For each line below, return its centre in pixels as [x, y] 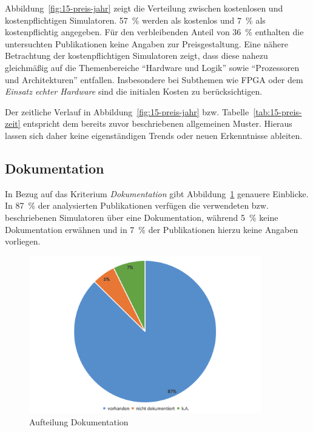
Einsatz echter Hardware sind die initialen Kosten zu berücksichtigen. [134, 91]
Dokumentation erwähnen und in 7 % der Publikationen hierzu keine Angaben [152, 229]
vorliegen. [23, 241]
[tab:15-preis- [278, 111]
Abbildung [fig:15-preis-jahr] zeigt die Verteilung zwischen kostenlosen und [144, 8]
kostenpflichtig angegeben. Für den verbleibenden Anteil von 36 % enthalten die [154, 32]
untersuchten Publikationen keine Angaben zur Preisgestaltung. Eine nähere [146, 43]
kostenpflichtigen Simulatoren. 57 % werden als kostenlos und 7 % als [135, 20]
